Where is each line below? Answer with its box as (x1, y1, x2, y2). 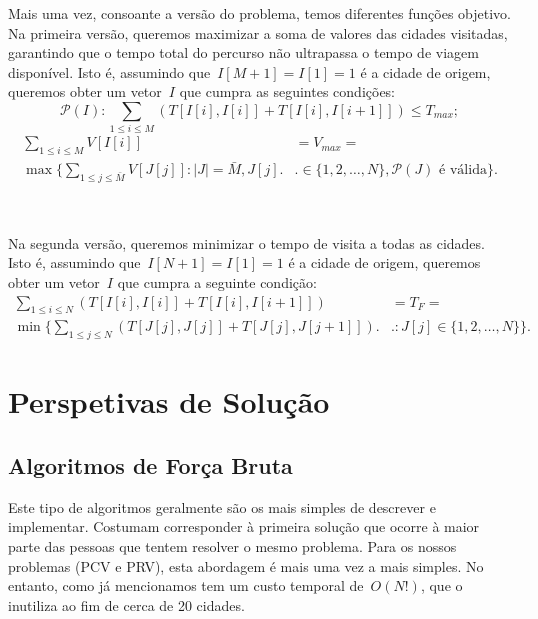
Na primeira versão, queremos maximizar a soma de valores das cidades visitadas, (8, 22, 508, 43)
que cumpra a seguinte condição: (117, 271, 317, 292)
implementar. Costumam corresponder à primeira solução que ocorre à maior (8, 516, 480, 537)
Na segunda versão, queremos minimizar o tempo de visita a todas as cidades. (8, 232, 485, 253)
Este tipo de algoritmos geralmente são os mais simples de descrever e (8, 496, 436, 517)
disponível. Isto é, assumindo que (8, 61, 211, 82)
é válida (439, 163, 487, 178)
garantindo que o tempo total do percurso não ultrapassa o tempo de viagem (8, 42, 479, 63)
